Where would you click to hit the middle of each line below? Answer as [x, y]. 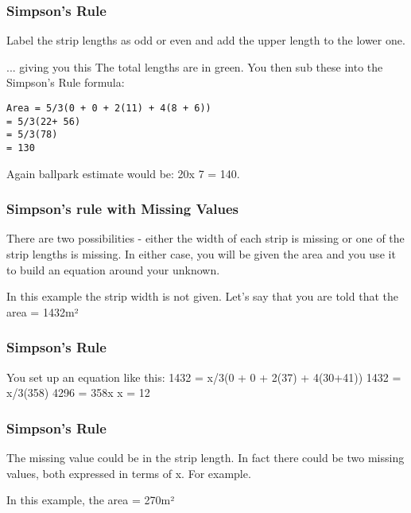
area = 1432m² [43, 311]
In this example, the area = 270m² [91, 500]
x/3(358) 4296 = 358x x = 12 [78, 393]
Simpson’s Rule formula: [66, 82]
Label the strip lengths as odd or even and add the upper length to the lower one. [206, 40]
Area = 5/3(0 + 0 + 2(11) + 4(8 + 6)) [109, 108]
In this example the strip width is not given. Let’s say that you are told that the [202, 296]
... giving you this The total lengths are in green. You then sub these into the [195, 66]
